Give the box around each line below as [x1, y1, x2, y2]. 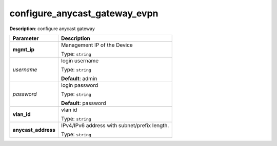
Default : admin [61, 75, 97, 82]
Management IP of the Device [61, 41, 133, 48]
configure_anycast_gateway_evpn [9, 8, 159, 19]
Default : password [61, 100, 106, 107]
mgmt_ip [12, 46, 35, 53]
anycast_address [12, 126, 56, 133]
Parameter [12, 35, 39, 42]
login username [61, 57, 99, 64]
